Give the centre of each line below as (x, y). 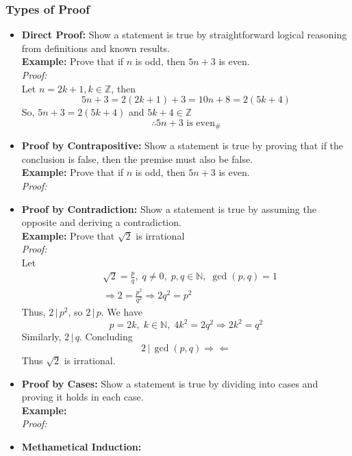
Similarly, (41, 337)
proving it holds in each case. (83, 397)
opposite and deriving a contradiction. (101, 222)
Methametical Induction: (81, 446)
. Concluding (106, 337)
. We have (122, 312)
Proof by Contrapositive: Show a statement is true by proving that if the (183, 145)
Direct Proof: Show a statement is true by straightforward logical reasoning (184, 35)
